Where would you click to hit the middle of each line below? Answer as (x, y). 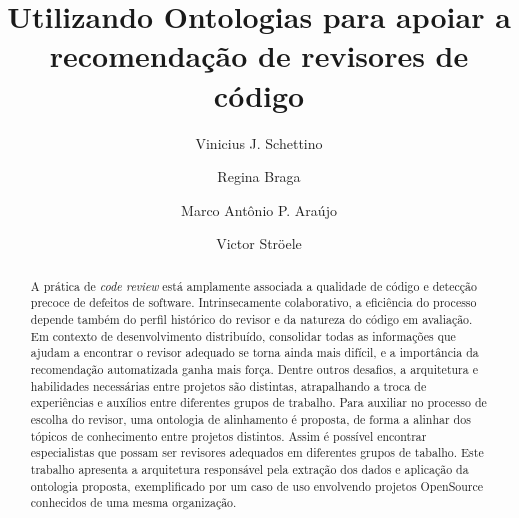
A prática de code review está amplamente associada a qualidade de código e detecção (253, 285)
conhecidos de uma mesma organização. (133, 502)
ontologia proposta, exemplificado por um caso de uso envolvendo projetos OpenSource (257, 485)
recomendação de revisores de (259, 55)
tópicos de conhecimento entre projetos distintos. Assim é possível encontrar (228, 435)
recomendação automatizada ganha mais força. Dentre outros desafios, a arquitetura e (254, 368)
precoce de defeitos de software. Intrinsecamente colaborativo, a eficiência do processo (253, 302)
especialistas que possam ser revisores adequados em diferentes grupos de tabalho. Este (257, 452)
